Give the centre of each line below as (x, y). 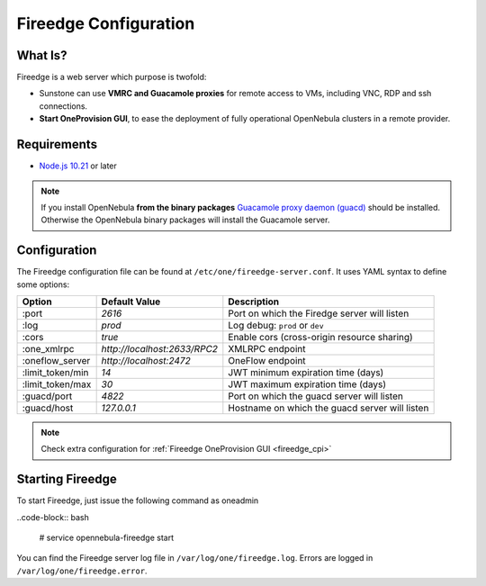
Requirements (57, 144)
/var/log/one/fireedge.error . (82, 571)
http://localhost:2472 (146, 361)
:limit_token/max (57, 384)
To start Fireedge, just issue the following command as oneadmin (138, 500)
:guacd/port (47, 396)
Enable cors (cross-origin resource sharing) (320, 337)
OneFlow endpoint (267, 361)
